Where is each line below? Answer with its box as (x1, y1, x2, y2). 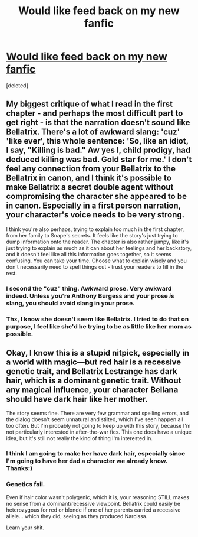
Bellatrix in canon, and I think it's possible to (6, 173, 172, 183)
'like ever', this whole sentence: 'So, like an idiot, (6, 136, 189, 146)
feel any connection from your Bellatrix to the (6, 164, 176, 174)
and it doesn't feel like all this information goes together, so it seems (6, 250, 172, 258)
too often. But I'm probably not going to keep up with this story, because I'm (6, 422, 191, 429)
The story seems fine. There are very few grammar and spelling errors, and (6, 409, 189, 417)
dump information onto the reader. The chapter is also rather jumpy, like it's (6, 238, 189, 245)
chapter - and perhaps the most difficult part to (6, 108, 183, 119)
